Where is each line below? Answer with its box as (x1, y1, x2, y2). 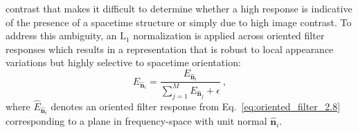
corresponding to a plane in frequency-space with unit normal (6, 114, 267, 128)
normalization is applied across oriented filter (133, 28, 325, 43)
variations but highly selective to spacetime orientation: (6, 55, 241, 70)
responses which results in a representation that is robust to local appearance (6, 41, 334, 56)
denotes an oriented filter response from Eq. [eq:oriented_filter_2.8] (51, 99, 341, 113)
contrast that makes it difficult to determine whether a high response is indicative (6, 1, 352, 15)
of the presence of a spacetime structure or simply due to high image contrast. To (6, 14, 352, 29)
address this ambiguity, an (6, 28, 117, 43)
